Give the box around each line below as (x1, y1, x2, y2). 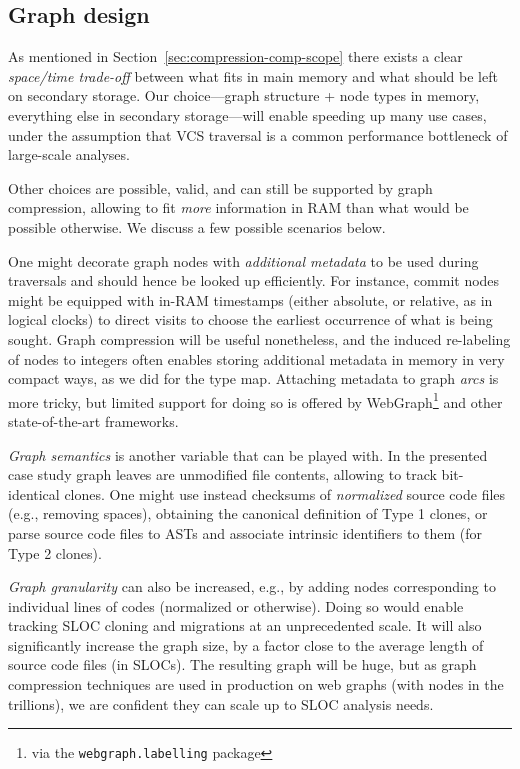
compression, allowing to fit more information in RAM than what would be (8, 197, 469, 218)
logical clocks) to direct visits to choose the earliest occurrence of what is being (8, 309, 493, 330)
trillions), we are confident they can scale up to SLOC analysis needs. (8, 693, 434, 714)
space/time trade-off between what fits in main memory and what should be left (8, 65, 498, 86)
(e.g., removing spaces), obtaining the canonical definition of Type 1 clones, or (8, 503, 488, 524)
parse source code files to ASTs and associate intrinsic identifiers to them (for (8, 522, 483, 543)
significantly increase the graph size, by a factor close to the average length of (8, 634, 484, 655)
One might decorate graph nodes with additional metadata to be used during (8, 250, 479, 271)
